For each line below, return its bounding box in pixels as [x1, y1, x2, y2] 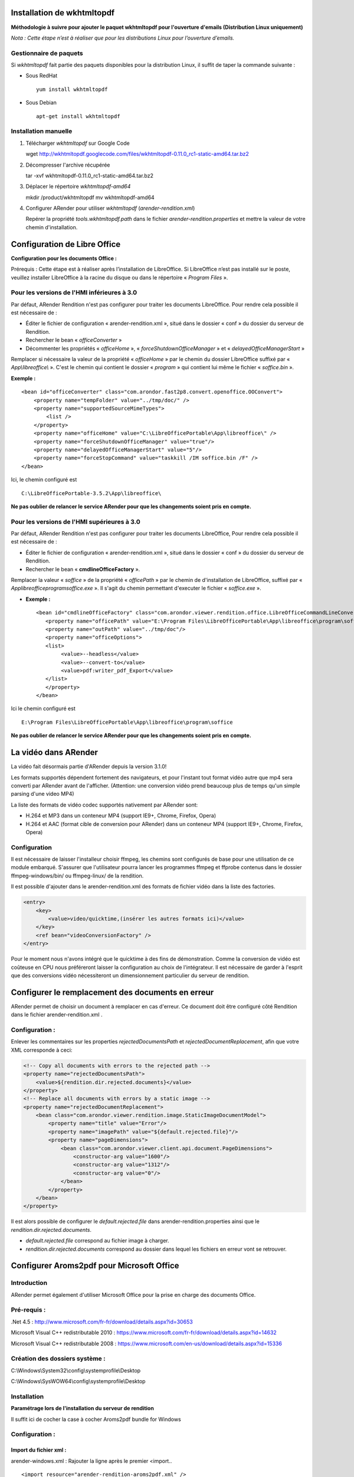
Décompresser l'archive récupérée [25, 161, 110, 168]
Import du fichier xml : [11, 1446, 67, 1453]
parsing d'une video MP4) [11, 790, 74, 798]
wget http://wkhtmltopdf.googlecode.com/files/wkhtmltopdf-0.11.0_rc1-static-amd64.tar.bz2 [25, 151, 249, 158]
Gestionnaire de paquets [11, 49, 84, 57]
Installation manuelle [11, 127, 73, 135]
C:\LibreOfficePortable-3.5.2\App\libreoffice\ [21, 490, 162, 496]
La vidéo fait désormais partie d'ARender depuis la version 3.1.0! [11, 763, 167, 770]
